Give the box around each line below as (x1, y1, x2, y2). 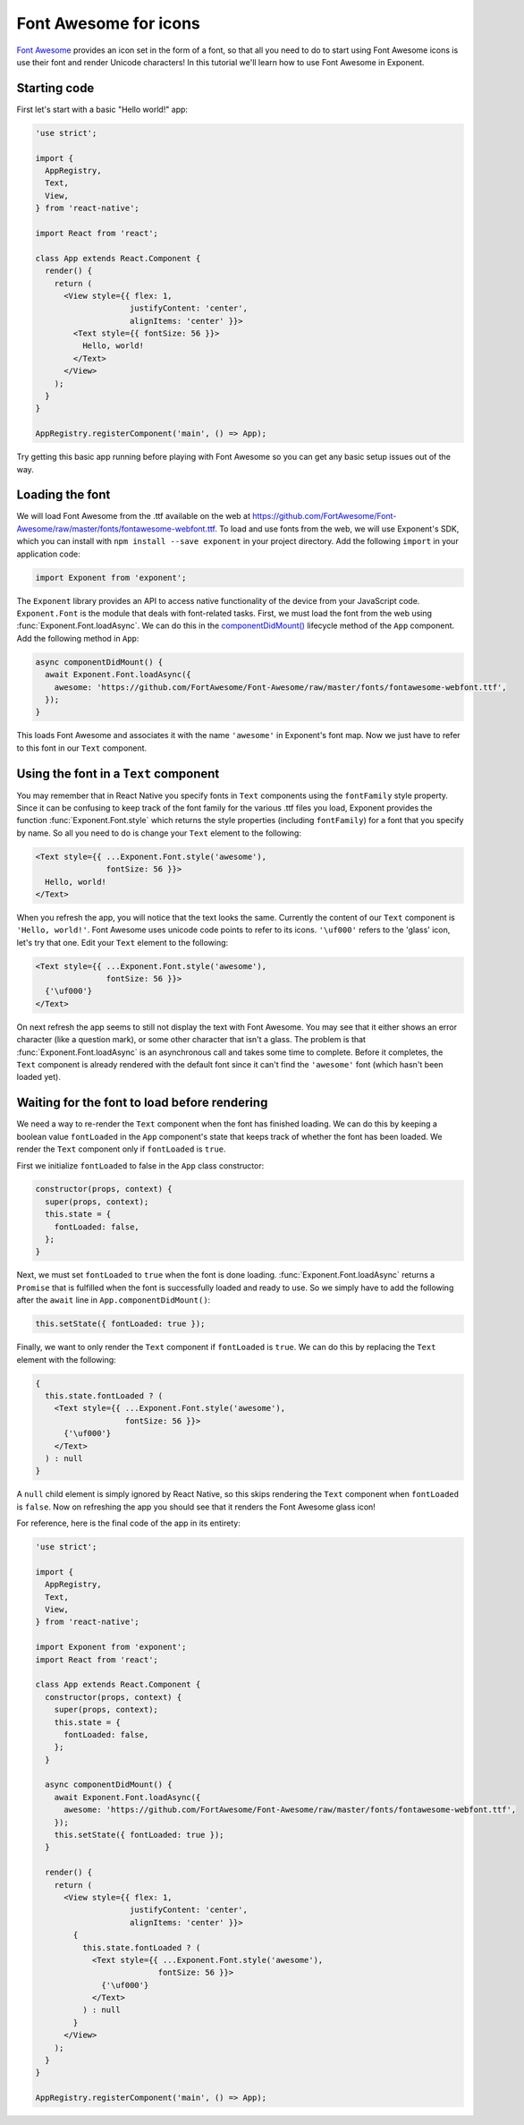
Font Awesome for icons (16, 13, 201, 33)
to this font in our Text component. (16, 743, 148, 753)
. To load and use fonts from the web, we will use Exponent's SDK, (215, 523, 460, 534)
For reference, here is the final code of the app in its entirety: (16, 1517, 241, 1529)
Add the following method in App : (16, 633, 139, 643)
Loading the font (16, 488, 111, 503)
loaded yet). (16, 1072, 62, 1083)
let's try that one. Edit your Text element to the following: (16, 937, 229, 948)
